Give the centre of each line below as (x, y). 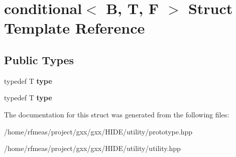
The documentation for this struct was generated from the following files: (117, 114)
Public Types (39, 59)
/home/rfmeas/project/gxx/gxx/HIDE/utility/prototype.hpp (98, 131)
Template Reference (75, 28)
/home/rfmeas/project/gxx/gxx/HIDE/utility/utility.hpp (92, 148)
